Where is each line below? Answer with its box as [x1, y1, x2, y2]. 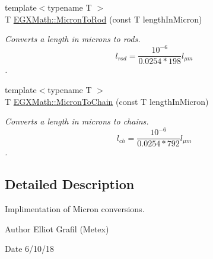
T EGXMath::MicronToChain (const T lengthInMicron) [5, 95, 209, 107]
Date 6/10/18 [5, 242, 55, 255]
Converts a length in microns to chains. [5, 115, 149, 127]
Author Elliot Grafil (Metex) [5, 222, 109, 235]
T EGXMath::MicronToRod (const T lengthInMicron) [5, 12, 202, 25]
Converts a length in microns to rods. [5, 33, 141, 45]
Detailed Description [5, 175, 135, 193]
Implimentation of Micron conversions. [5, 203, 145, 215]
